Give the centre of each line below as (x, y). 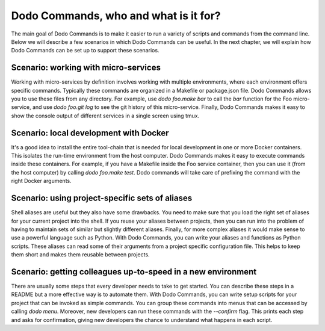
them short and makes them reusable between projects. (80, 255)
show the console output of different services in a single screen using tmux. (105, 116)
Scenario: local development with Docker (90, 133)
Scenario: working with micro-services (86, 68)
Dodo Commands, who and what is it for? (116, 16)
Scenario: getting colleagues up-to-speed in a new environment (134, 272)
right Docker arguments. (41, 181)
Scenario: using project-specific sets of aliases (102, 198)
